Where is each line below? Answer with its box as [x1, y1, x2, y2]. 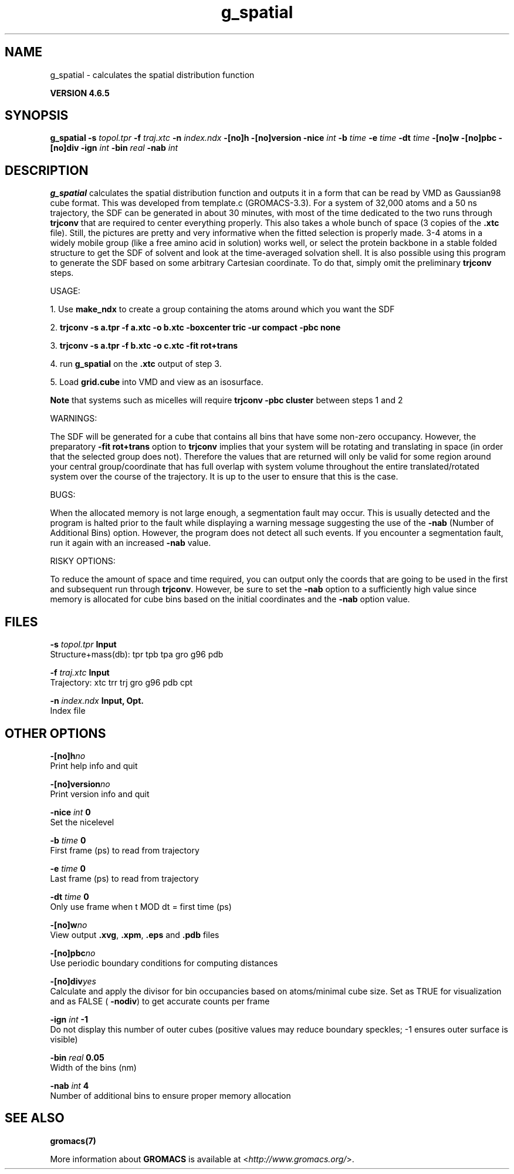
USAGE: [50, 286, 80, 296]
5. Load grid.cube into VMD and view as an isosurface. [50, 377, 263, 387]
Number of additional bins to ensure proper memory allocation [50, 1090, 291, 1101]
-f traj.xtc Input [50, 667, 110, 678]
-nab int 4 [50, 1080, 89, 1091]
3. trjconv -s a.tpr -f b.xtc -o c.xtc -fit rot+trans [50, 340, 238, 351]
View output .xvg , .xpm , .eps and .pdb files [50, 929, 219, 940]
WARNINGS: [50, 413, 97, 424]
